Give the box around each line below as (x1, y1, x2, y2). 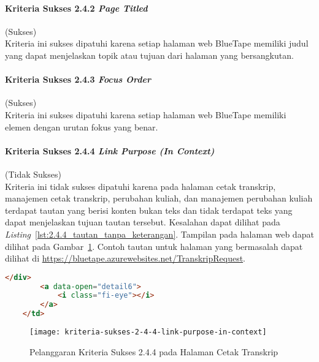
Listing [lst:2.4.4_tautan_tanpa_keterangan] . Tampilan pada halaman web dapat (5, 227, 314, 240)
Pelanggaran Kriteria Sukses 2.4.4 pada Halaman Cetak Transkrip (29, 345, 279, 358)
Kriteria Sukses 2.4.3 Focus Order (5, 73, 152, 86)
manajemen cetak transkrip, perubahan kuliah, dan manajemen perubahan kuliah (5, 192, 313, 205)
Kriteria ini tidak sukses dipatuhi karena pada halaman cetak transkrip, (5, 179, 276, 192)
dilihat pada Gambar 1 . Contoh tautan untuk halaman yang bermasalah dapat (5, 239, 303, 252)
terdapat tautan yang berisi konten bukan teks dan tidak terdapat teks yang (5, 203, 293, 216)
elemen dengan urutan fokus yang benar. (5, 120, 158, 133)
